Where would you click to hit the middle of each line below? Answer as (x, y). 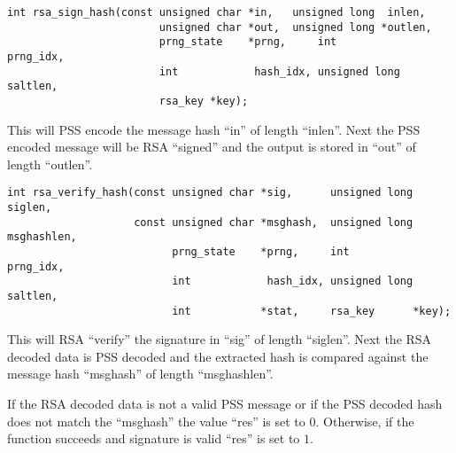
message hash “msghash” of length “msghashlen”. (140, 374)
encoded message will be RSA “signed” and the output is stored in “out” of (212, 147)
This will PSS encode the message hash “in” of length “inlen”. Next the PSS (214, 129)
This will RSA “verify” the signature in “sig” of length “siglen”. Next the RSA (220, 339)
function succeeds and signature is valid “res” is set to (154, 438)
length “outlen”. (50, 164)
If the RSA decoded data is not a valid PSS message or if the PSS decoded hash (225, 404)
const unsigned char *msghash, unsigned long (274, 222)
